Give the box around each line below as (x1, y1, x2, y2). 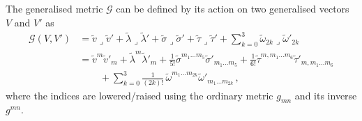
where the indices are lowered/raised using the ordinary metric (6, 88, 273, 102)
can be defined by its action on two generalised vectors (116, 1, 349, 15)
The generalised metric (6, 1, 103, 15)
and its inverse (294, 88, 357, 102)
